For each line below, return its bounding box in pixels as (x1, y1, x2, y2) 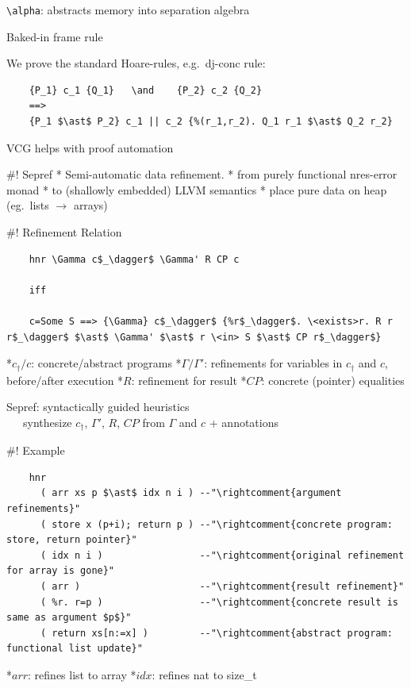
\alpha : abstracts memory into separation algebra (6, 2, 250, 17)
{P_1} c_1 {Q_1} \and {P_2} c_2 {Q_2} (29, 84, 263, 96)
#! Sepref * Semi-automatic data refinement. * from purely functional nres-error (6, 166, 398, 183)
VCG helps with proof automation (6, 139, 174, 156)
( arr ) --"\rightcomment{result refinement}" (40, 581, 405, 592)
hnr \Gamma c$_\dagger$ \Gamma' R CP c (29, 253, 240, 265)
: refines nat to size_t (152, 666, 257, 682)
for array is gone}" (6, 565, 115, 577)
